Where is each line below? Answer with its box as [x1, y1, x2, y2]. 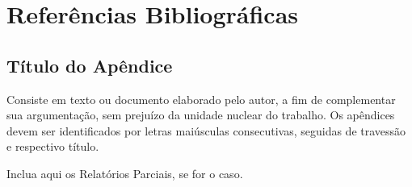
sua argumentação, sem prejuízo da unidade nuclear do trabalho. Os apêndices [6, 106, 395, 123]
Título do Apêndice [6, 52, 173, 77]
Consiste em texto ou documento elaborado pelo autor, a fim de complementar [6, 90, 396, 107]
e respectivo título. [6, 138, 99, 155]
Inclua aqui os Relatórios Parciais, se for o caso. [6, 164, 243, 181]
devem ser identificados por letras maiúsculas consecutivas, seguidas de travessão [6, 122, 406, 139]
